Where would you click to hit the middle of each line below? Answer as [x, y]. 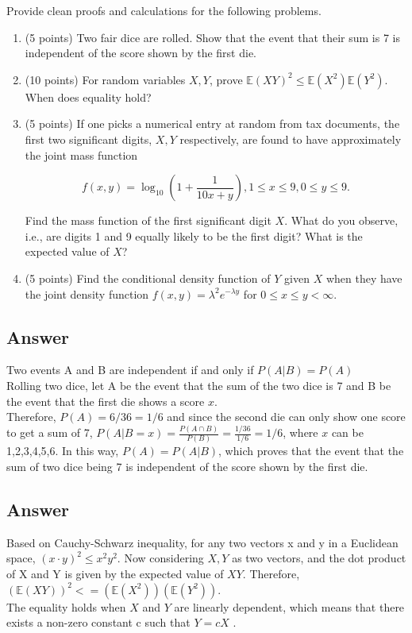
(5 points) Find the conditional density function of [148, 278]
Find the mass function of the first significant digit [148, 220]
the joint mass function [81, 154]
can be [347, 432]
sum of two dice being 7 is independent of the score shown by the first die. [187, 466]
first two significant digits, [89, 139]
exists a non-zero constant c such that [98, 622]
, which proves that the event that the [311, 451]
